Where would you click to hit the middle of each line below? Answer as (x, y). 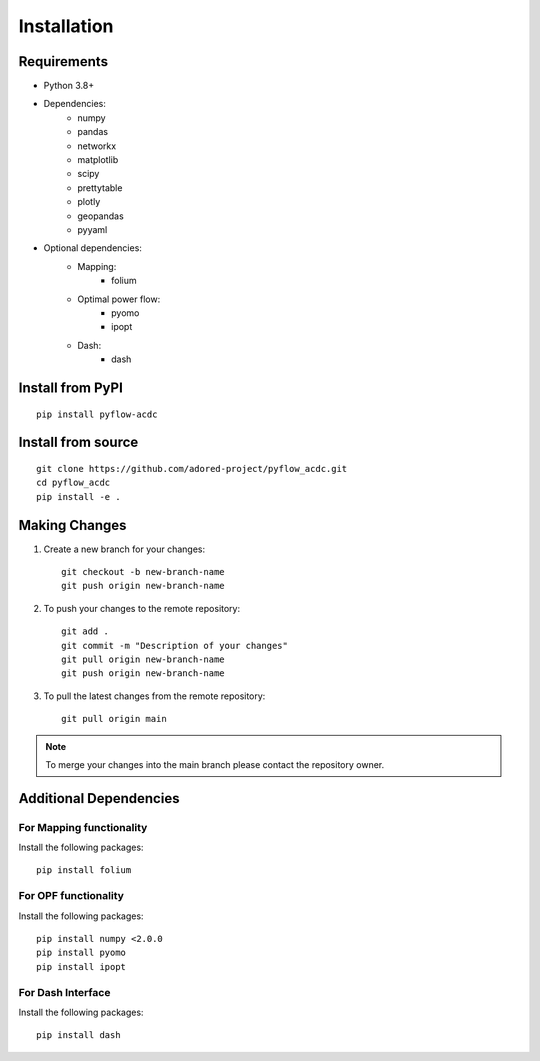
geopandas (100, 216)
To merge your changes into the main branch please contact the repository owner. (215, 764)
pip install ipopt (81, 966)
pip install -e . (78, 496)
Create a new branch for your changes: (124, 549)
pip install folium (84, 870)
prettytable (100, 187)
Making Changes (72, 525)
